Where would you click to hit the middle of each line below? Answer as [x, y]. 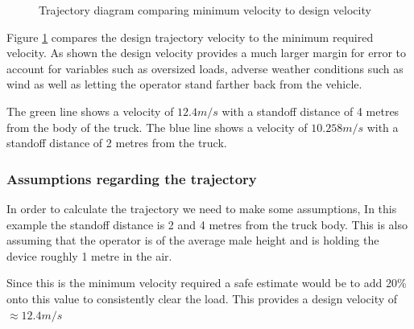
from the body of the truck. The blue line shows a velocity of [157, 127]
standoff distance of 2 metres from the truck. [117, 143]
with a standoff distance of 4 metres [310, 111]
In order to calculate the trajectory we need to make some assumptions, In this [202, 208]
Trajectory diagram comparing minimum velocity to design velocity [205, 10]
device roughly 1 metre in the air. [89, 255]
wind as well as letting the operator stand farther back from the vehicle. [184, 84]
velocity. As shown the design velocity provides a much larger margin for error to [207, 53]
